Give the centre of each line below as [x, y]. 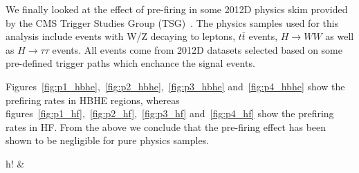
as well [340, 36]
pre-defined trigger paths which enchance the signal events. [130, 63]
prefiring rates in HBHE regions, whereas [93, 100]
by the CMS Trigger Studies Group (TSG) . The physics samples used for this [172, 22]
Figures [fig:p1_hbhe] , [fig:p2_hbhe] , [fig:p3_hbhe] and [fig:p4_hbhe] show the [175, 86]
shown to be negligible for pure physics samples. [108, 140]
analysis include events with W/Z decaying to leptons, [121, 36]
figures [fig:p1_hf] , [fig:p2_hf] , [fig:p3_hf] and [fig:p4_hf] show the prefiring [170, 113]
